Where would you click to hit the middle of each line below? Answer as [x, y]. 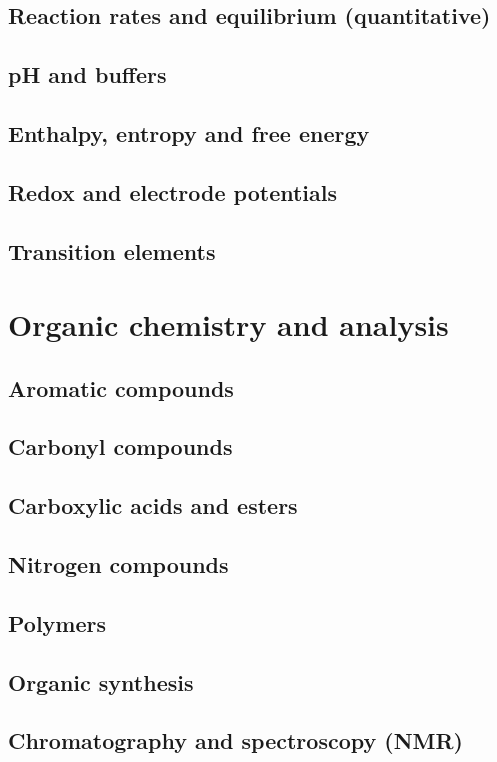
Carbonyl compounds [120, 446]
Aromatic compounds [121, 387]
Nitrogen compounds [118, 564]
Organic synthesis [101, 681]
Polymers [57, 622]
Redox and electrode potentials [173, 191]
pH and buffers [87, 74]
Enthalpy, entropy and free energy [189, 132]
